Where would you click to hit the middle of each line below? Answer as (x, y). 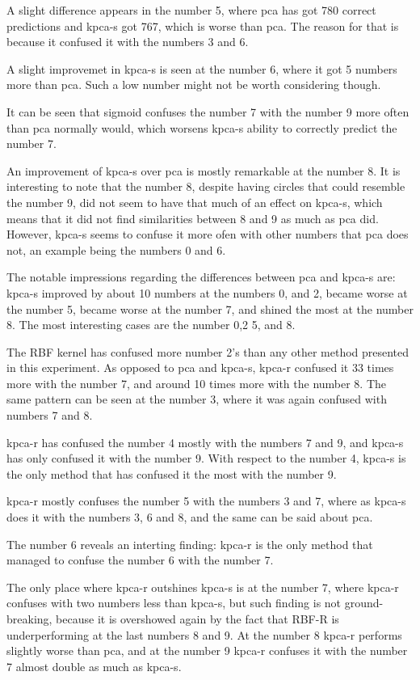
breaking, (29, 619)
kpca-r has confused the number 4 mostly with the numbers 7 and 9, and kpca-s (205, 442)
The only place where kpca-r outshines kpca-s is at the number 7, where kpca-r (203, 587)
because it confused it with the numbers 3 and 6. (128, 42)
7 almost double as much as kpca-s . (94, 666)
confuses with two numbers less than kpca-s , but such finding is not (174, 603)
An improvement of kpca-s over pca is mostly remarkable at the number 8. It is (204, 170)
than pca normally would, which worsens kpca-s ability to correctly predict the (202, 127)
